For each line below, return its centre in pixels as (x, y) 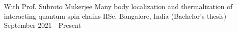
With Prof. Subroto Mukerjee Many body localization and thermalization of (118, 6)
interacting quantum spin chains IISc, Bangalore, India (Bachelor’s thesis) (115, 16)
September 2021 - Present (43, 25)
